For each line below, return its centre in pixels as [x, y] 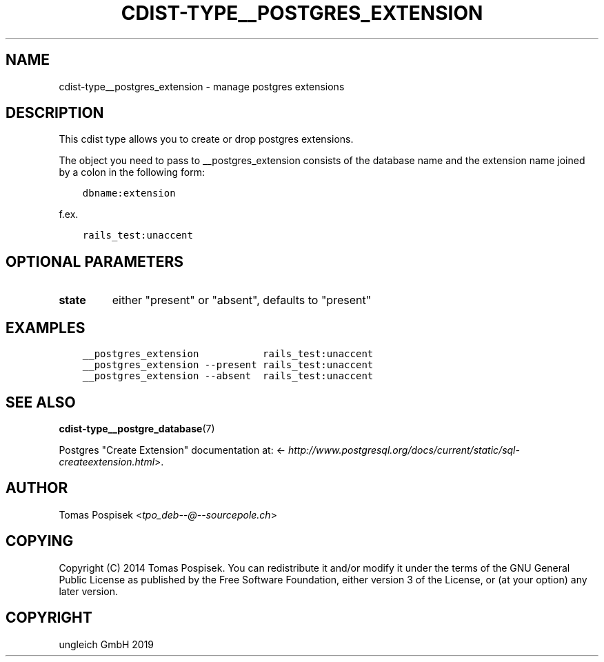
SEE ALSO [41, 402]
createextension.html [107, 461]
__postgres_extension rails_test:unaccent [228, 354]
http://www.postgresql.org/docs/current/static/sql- [404, 450]
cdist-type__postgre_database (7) [137, 428]
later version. [88, 591]
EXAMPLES [46, 328]
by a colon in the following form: [132, 172]
